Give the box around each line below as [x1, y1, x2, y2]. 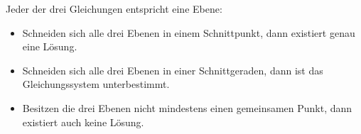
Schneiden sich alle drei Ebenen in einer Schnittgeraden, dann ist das [22, 62, 323, 77]
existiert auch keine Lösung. [22, 114, 144, 129]
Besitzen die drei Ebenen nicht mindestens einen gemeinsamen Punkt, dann [22, 100, 352, 115]
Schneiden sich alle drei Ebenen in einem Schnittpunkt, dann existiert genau [22, 25, 355, 40]
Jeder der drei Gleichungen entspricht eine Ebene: [6, 1, 222, 16]
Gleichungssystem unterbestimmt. [22, 77, 170, 91]
